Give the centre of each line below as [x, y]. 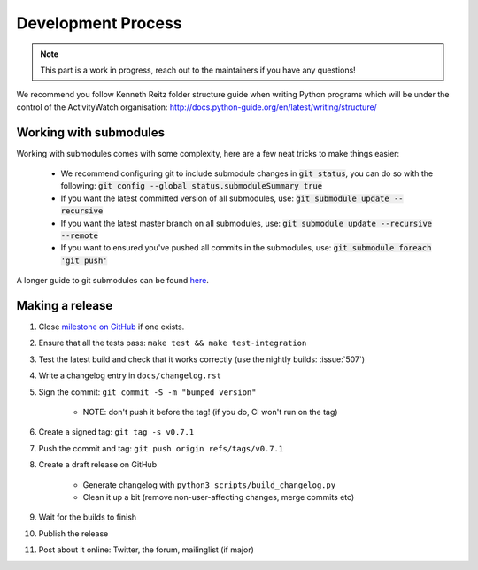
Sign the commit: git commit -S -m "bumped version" [147, 392]
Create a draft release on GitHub [98, 465]
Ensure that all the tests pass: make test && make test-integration [173, 343]
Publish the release [73, 533]
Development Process [99, 23]
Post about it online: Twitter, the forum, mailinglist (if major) [146, 550]
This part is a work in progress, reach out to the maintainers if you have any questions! [198, 70]
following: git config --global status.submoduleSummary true [192, 186]
